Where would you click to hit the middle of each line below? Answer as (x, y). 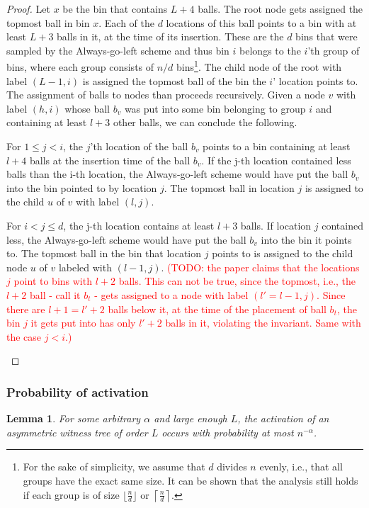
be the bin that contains (115, 9)
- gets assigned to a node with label (171, 294)
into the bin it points (306, 239)
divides (232, 467)
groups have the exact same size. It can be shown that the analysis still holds (191, 480)
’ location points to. (316, 80)
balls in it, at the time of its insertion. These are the (170, 36)
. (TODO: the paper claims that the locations (260, 267)
